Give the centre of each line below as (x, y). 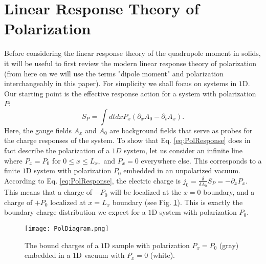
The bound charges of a (62, 245)
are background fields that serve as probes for (181, 130)
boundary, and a (229, 192)
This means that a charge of (48, 192)
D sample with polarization (147, 245)
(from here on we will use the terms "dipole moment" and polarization (114, 73)
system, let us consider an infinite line (183, 150)
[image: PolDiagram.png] (67, 228)
